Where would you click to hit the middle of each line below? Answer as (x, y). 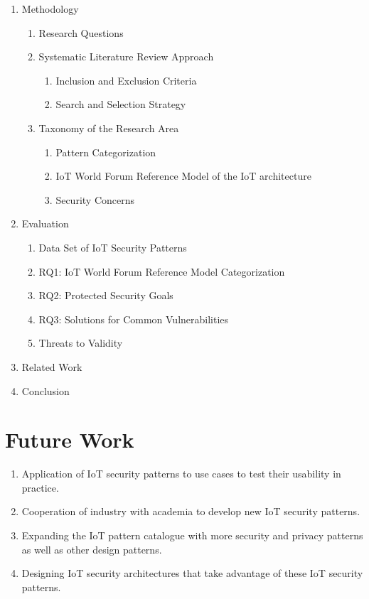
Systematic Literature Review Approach (126, 56)
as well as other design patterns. (92, 549)
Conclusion (46, 390)
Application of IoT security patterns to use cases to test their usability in (181, 474)
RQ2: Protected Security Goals (106, 295)
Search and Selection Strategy (121, 104)
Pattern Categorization (106, 152)
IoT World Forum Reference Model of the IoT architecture (183, 176)
